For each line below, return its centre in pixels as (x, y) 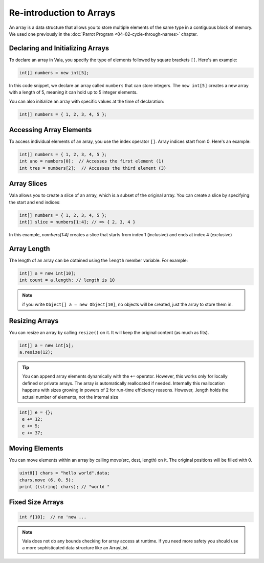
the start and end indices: (35, 202)
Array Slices (28, 184)
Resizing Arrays (34, 321)
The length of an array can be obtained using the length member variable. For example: (99, 260)
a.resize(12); (36, 352)
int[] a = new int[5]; (46, 345)
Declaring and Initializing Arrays (59, 48)
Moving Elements (36, 448)
